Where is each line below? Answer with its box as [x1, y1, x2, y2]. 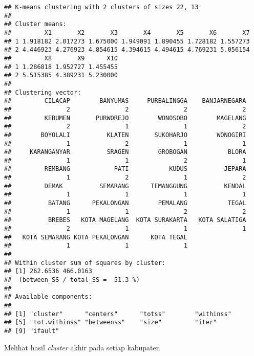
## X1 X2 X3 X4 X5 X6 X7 [4, 29, 250, 36]
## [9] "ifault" [4, 327, 59, 335]
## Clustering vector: [4, 88, 81, 96]
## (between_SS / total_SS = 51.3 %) [4, 276, 140, 283]
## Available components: [4, 293, 92, 301]
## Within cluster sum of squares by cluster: [4, 259, 165, 266]
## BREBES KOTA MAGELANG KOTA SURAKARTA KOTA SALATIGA [4, 216, 246, 224]
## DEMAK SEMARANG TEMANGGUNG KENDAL [4, 182, 246, 190]
